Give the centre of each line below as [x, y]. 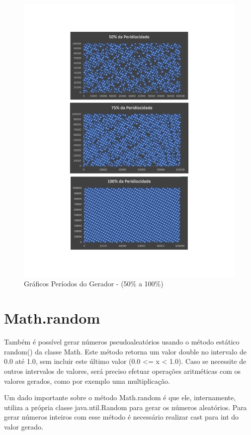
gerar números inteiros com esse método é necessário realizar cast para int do [122, 417]
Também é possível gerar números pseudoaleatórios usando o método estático [122, 342]
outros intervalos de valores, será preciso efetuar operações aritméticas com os [123, 371]
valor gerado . [24, 426]
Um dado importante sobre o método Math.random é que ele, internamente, [120, 397]
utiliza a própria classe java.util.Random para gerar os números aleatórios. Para [125, 407]
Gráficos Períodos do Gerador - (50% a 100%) [94, 284]
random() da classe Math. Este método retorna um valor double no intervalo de [125, 351]
